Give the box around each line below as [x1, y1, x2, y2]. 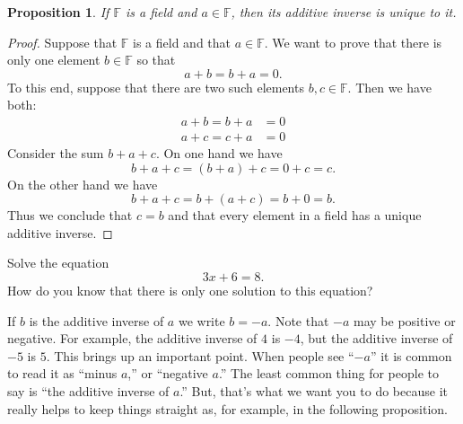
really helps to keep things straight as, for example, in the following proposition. [7, 399, 448, 418]
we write [178, 311, 225, 330]
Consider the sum [7, 144, 104, 163]
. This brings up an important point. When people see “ [46, 346, 354, 365]
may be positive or [354, 311, 456, 330]
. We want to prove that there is [264, 32, 442, 51]
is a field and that [133, 32, 231, 51]
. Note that [267, 311, 329, 330]
